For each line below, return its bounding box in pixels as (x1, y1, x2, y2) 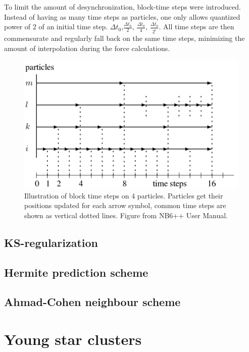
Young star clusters (4, 329, 142, 349)
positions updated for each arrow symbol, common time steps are (24, 200, 226, 211)
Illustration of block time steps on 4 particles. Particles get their (24, 190, 223, 200)
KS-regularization (4, 234, 98, 250)
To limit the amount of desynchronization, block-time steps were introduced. (4, 2, 241, 12)
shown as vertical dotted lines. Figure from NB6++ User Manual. (24, 210, 228, 220)
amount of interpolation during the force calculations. (4, 42, 170, 53)
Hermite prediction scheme (4, 264, 148, 280)
